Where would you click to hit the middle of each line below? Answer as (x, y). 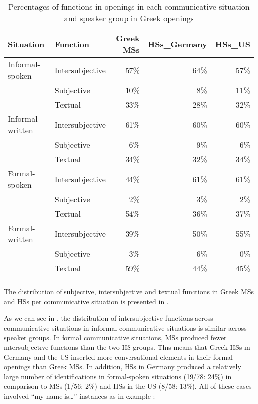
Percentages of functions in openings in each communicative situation (129, 7)
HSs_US (232, 44)
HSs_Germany (177, 44)
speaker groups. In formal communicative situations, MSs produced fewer (115, 337)
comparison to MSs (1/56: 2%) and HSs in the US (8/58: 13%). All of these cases (128, 386)
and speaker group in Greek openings (129, 18)
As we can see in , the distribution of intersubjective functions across (109, 318)
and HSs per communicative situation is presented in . (86, 301)
